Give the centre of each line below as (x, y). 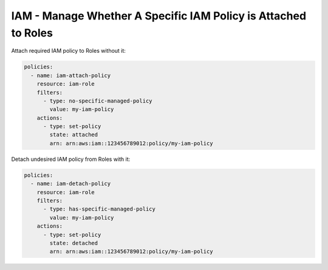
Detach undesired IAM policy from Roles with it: (71, 159)
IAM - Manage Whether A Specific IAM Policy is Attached (159, 16)
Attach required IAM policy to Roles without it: (68, 51)
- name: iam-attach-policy (71, 75)
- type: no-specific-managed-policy (98, 101)
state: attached (74, 135)
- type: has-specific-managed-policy (100, 209)
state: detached (74, 243)
